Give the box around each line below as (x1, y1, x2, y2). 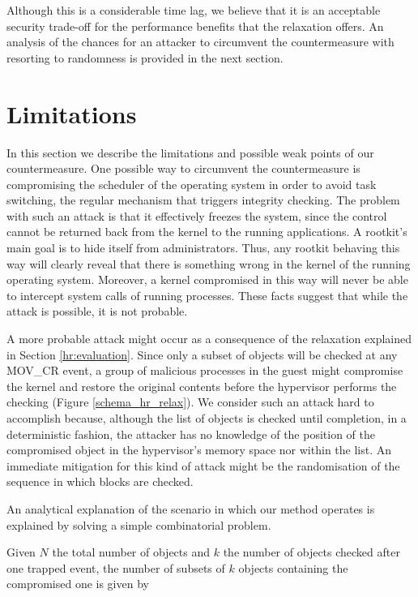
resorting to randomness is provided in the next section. (6, 49, 284, 66)
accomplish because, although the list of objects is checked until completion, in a (6, 410, 407, 426)
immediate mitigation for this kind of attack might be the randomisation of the (6, 457, 400, 474)
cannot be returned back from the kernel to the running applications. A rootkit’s (6, 223, 407, 240)
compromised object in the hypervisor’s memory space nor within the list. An (6, 441, 392, 458)
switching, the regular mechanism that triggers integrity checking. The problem (6, 191, 400, 208)
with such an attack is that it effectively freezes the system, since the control (6, 207, 387, 224)
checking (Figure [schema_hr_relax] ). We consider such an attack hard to (6, 393, 374, 410)
